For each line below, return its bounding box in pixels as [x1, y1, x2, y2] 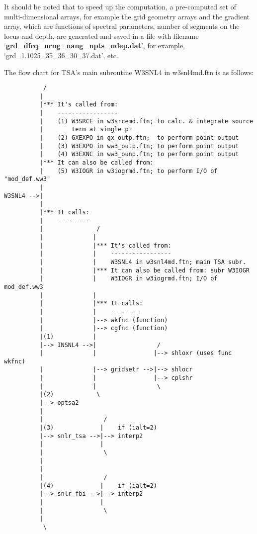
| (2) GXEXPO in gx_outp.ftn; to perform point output [39, 134, 239, 142]
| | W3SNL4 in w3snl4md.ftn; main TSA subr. [39, 258, 246, 266]
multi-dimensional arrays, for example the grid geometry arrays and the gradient [4, 11, 250, 21]
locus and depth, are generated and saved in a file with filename [4, 30, 199, 41]
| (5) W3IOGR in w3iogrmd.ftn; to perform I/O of [39, 167, 218, 175]
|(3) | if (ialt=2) [39, 424, 157, 432]
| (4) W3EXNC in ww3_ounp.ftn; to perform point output [39, 151, 239, 158]
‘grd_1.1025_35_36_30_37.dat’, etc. [4, 50, 118, 60]
